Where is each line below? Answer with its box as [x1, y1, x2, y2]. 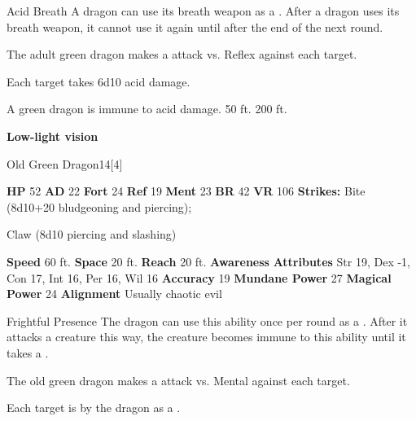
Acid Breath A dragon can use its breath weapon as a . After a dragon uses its [7, 2, 400, 19]
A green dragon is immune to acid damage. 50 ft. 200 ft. [7, 100, 287, 117]
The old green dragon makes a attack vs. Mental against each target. [7, 371, 350, 388]
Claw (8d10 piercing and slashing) [7, 226, 177, 243]
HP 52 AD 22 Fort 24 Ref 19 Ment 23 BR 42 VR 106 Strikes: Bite [7, 182, 366, 200]
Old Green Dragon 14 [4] [7, 155, 123, 172]
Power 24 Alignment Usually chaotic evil [7, 285, 222, 302]
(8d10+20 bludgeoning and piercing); [7, 198, 192, 215]
